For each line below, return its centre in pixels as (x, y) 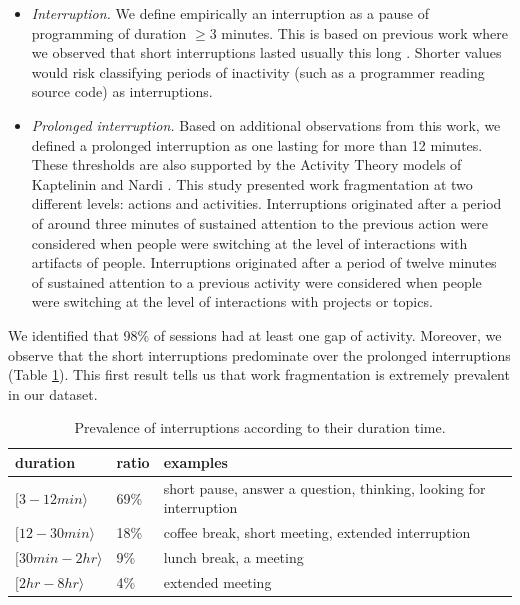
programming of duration (109, 32)
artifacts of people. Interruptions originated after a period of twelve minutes (264, 262)
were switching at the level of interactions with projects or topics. (232, 301)
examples (195, 461)
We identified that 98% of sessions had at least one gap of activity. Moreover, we (255, 334)
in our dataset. (53, 393)
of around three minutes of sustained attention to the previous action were (260, 222)
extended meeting (217, 581)
